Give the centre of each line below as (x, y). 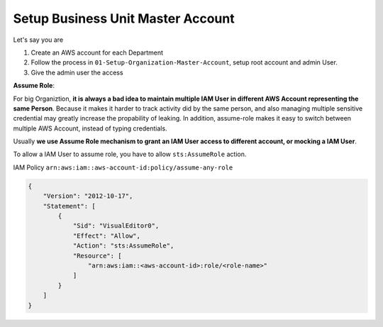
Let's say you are (38, 40)
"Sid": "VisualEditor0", (116, 226)
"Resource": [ (97, 256)
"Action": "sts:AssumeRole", (123, 246)
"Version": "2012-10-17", (88, 196)
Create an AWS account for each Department (97, 52)
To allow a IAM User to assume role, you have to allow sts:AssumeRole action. (130, 154)
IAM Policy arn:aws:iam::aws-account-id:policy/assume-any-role (123, 167)
